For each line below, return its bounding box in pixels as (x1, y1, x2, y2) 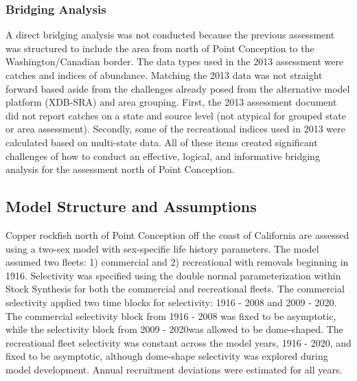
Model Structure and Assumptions (5, 196, 257, 217)
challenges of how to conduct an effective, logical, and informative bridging (5, 148, 320, 163)
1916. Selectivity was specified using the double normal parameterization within (5, 268, 341, 282)
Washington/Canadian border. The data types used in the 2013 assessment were (5, 54, 344, 69)
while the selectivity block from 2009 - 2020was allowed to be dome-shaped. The (5, 322, 343, 336)
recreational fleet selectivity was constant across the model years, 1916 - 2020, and (5, 335, 352, 349)
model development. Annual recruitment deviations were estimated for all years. (5, 362, 343, 376)
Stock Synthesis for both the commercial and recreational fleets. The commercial (5, 281, 345, 296)
